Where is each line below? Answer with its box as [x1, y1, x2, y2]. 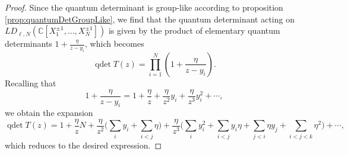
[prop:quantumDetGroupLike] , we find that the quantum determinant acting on [5, 12, 295, 25]
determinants [5, 37, 52, 50]
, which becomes [85, 37, 144, 50]
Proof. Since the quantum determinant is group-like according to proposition [5, 1, 283, 13]
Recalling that [5, 76, 56, 89]
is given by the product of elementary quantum [108, 24, 280, 37]
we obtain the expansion [5, 106, 93, 119]
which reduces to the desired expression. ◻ [5, 138, 162, 151]
